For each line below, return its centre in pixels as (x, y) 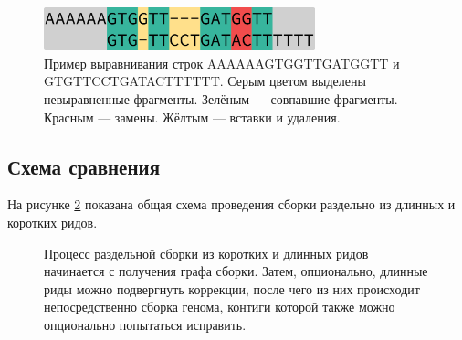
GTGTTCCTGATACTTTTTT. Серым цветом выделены (205, 81)
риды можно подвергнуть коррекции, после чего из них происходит (232, 288)
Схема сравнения (84, 166)
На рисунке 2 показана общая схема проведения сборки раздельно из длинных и (231, 204)
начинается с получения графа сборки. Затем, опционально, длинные (236, 271)
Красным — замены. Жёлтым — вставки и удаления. (192, 117)
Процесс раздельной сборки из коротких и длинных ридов (206, 253)
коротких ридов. (52, 222)
